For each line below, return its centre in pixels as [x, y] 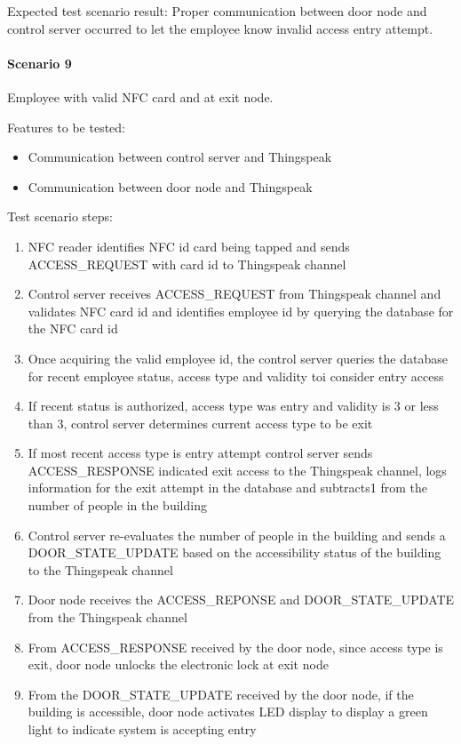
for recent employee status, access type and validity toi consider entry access [236, 376]
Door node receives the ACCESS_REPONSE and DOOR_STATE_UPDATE [241, 600]
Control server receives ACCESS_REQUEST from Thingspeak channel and [234, 294]
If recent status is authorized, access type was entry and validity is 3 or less [233, 406]
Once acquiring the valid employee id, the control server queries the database [238, 358]
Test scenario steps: [60, 216]
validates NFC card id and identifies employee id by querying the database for [241, 311]
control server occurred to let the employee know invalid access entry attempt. [220, 28]
